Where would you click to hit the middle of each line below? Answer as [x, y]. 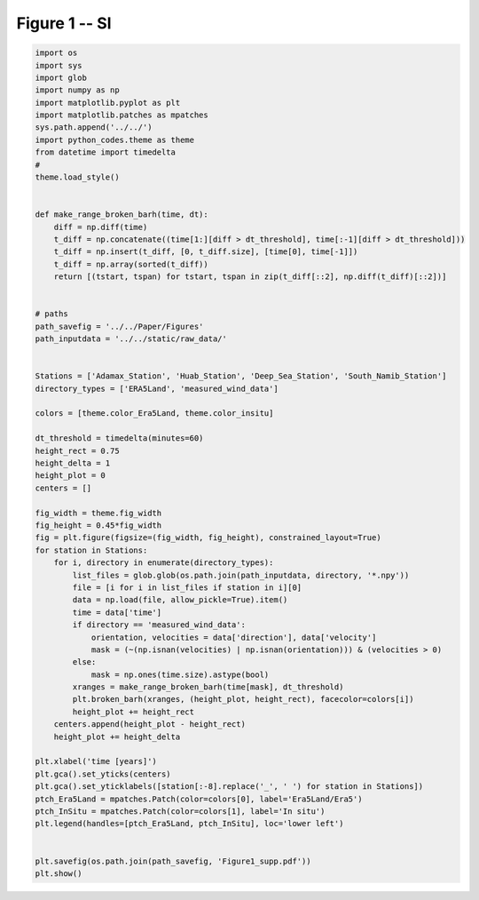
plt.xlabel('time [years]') [96, 761]
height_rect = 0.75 [77, 450]
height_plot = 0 [71, 476]
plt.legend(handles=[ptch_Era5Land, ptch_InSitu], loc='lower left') [189, 824]
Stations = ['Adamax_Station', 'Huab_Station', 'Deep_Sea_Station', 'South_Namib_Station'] [241, 376]
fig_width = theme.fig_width [98, 513]
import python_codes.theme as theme [115, 139]
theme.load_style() [77, 177]
